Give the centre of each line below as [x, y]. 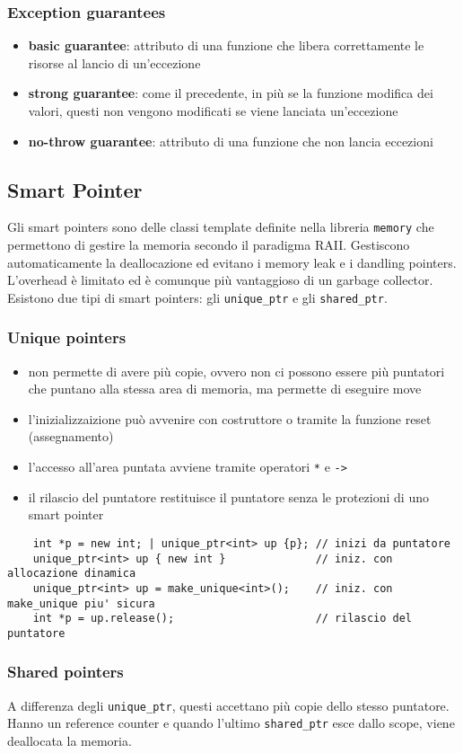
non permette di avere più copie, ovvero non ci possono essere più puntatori [236, 371]
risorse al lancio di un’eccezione [114, 62]
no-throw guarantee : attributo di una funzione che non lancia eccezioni [231, 141]
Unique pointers [67, 337]
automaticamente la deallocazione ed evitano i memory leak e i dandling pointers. [232, 262]
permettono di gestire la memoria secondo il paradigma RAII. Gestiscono [209, 245]
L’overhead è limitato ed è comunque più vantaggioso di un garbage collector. [220, 280]
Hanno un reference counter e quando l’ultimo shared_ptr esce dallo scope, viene [231, 723]
